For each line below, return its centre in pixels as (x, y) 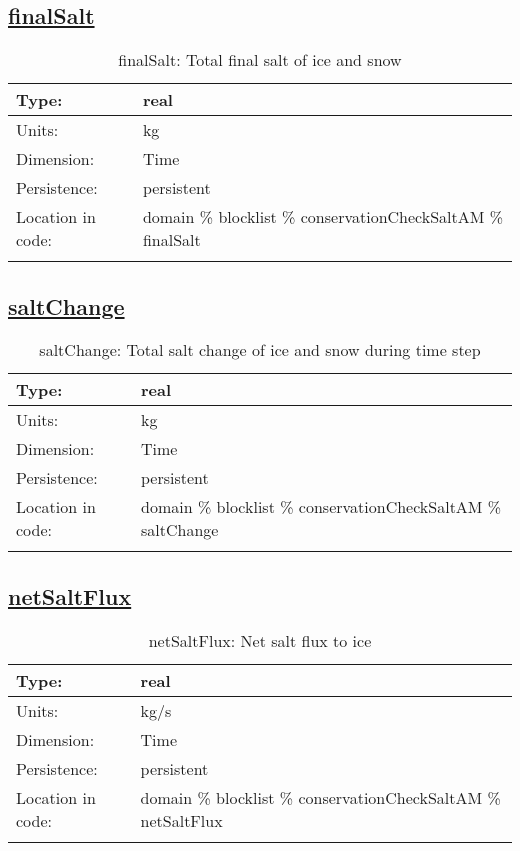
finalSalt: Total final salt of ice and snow (260, 60)
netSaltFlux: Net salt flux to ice (260, 640)
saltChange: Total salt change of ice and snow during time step (260, 350)
